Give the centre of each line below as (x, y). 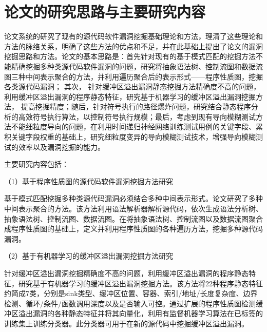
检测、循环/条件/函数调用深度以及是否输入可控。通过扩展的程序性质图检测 (130, 303)
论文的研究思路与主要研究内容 (105, 12)
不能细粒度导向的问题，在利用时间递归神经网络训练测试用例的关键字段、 (133, 126)
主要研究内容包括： (36, 164)
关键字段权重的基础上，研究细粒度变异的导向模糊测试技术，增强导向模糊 (133, 137)
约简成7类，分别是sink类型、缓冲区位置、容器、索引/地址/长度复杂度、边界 (131, 293)
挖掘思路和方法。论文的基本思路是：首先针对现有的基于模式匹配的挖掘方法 (130, 56)
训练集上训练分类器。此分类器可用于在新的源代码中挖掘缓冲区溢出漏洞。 (126, 323)
